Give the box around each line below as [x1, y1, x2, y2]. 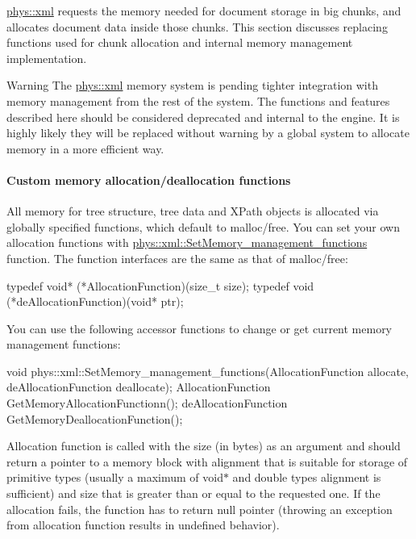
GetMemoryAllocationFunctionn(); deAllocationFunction [6, 395, 288, 412]
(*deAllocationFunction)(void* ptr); [6, 293, 184, 310]
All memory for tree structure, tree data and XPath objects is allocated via [6, 203, 379, 219]
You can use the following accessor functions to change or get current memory [6, 320, 393, 336]
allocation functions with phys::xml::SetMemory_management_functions [6, 234, 368, 251]
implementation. [6, 49, 87, 66]
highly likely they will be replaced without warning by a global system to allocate [6, 124, 410, 141]
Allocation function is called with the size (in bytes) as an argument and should [6, 437, 401, 454]
